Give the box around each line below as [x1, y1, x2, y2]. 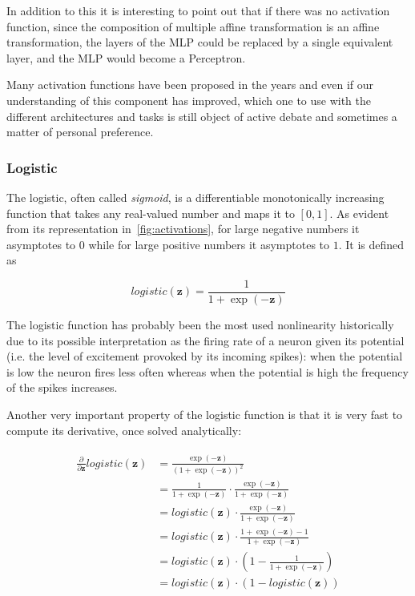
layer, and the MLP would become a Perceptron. [6, 49, 246, 66]
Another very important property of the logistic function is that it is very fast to [6, 405, 403, 422]
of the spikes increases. [6, 379, 118, 396]
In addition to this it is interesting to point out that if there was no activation [6, 2, 390, 18]
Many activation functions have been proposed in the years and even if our [6, 76, 374, 93]
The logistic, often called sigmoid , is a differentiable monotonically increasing [6, 188, 385, 205]
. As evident [329, 204, 389, 221]
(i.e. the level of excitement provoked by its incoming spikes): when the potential [6, 348, 403, 364]
